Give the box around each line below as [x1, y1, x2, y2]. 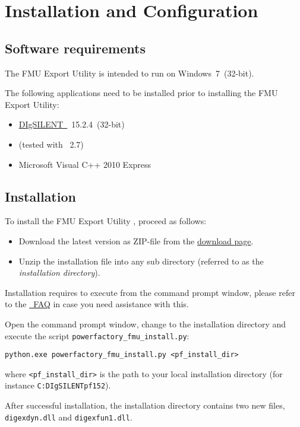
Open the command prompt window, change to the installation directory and [5, 317, 286, 330]
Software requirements [5, 39, 146, 57]
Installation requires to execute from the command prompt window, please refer [5, 286, 295, 298]
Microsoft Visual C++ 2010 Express [18, 158, 151, 170]
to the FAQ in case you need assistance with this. [5, 298, 189, 310]
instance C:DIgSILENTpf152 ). [5, 379, 111, 391]
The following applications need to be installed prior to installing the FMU [5, 87, 278, 99]
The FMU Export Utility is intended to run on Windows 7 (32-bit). [5, 66, 254, 79]
